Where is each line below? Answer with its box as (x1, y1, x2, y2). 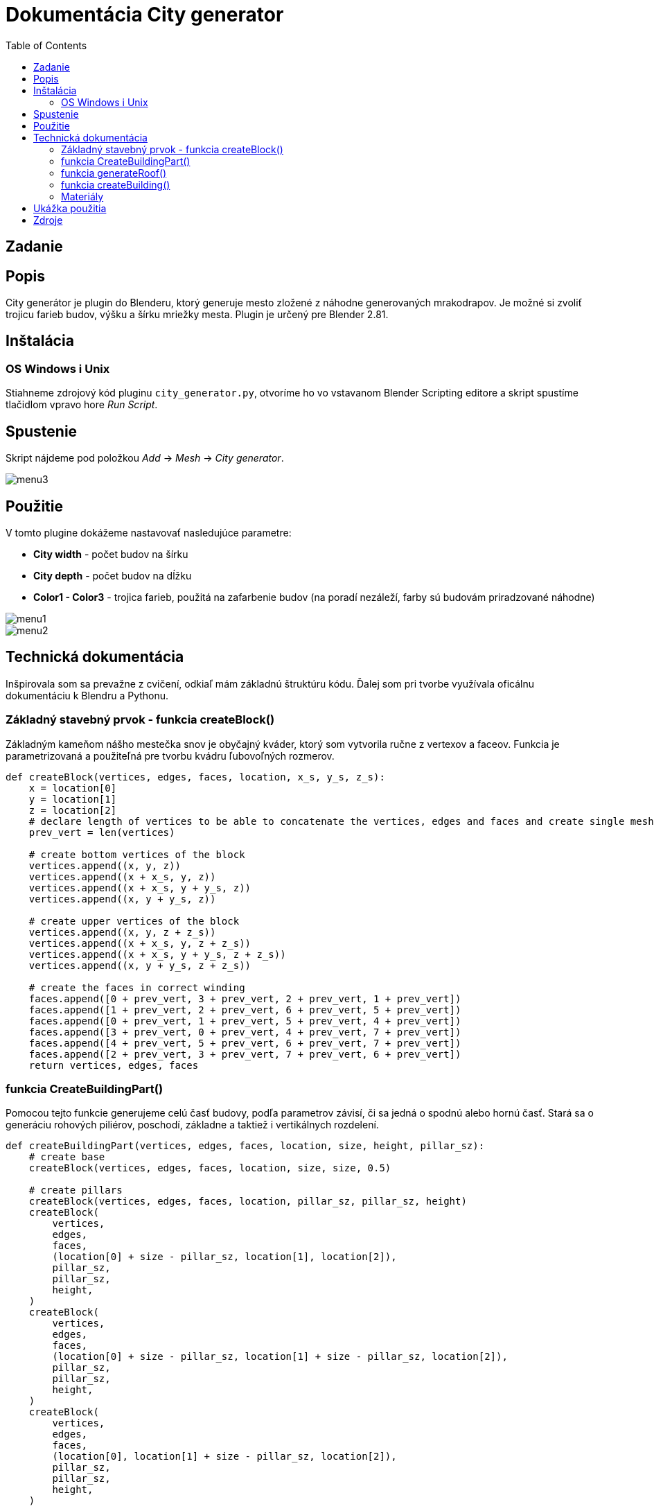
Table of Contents (6, 39, 87, 51)
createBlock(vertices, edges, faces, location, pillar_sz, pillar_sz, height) (28, 1196, 467, 1207)
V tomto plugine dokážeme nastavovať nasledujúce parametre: (6, 526, 292, 539)
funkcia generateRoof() (61, 166, 167, 179)
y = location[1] (28, 793, 117, 805)
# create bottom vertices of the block (28, 848, 245, 860)
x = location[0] (28, 782, 117, 794)
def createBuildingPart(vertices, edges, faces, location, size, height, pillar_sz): (6, 1140, 485, 1152)
